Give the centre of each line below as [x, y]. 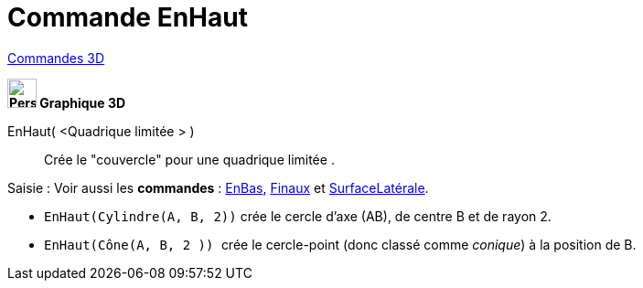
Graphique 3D [83, 102]
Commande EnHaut [128, 17]
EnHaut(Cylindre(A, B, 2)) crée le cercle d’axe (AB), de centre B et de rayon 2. [298, 216]
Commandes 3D [56, 58]
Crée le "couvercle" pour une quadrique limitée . [189, 159]
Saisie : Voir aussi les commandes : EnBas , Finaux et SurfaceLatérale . [218, 187]
